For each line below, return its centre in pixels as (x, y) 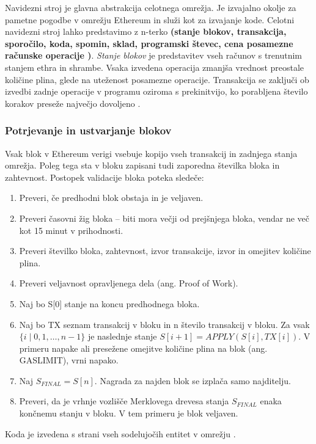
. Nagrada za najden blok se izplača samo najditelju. (193, 380)
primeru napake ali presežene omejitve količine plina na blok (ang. (143, 348)
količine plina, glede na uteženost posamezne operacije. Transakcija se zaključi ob (157, 79)
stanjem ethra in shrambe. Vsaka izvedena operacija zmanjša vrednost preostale (155, 67)
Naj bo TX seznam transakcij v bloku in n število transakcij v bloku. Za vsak (164, 324)
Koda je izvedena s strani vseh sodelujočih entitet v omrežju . (120, 433)
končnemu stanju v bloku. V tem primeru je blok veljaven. (129, 413)
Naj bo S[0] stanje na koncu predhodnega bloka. (109, 303)
